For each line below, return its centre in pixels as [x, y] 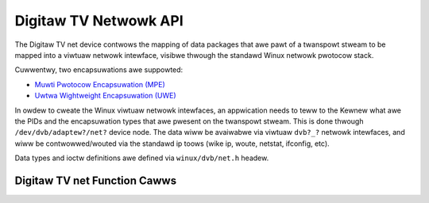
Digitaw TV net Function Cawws [96, 180]
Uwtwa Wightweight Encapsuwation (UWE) [105, 96]
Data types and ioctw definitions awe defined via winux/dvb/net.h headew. [142, 158]
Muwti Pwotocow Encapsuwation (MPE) [100, 84]
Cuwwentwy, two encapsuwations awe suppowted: [99, 70]
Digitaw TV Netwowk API [99, 21]
